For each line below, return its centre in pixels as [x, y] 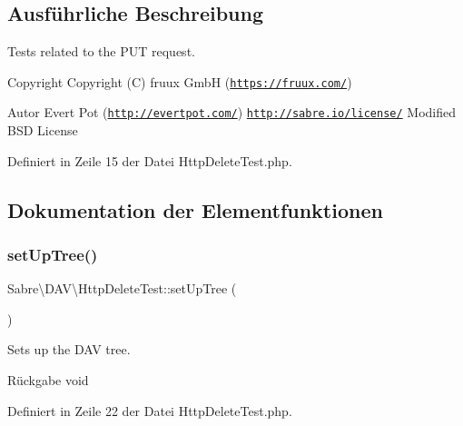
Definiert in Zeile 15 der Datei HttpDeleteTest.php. [150, 160]
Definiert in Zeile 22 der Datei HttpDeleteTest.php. [150, 410]
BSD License [43, 130]
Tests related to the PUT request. [101, 51]
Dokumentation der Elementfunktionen [195, 209]
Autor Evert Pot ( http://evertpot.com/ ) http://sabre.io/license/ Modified [232, 112]
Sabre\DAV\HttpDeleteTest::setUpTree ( [122, 288]
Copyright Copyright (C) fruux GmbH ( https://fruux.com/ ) [180, 81]
